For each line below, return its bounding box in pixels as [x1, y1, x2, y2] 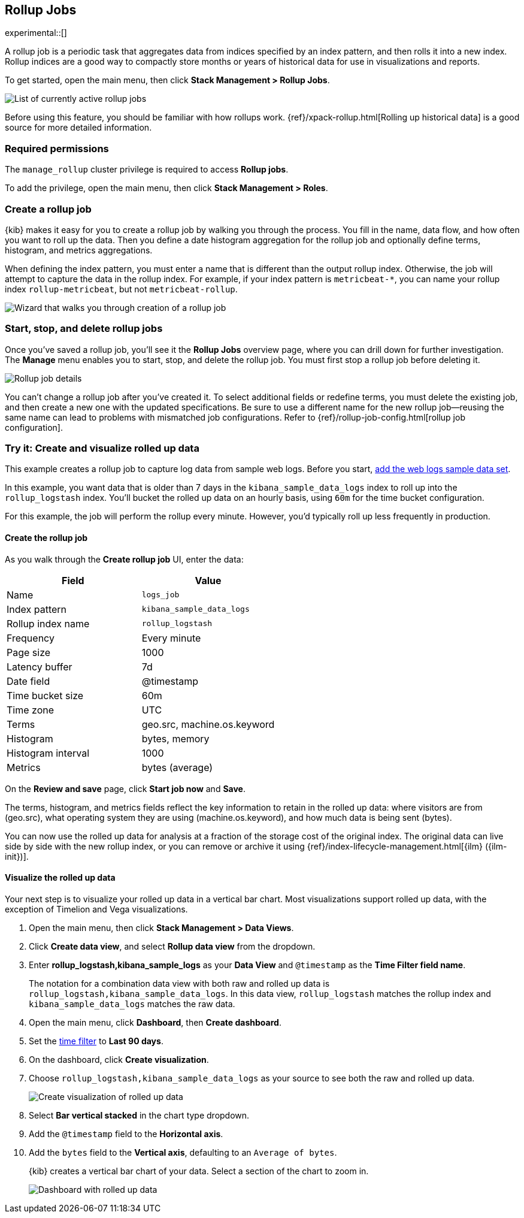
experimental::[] [5, 28, 67, 38]
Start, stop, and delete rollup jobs [5, 322, 163, 335]
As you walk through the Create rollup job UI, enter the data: [5, 554, 244, 564]
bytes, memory [141, 732, 210, 745]
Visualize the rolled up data [5, 872, 116, 883]
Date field [7, 675, 50, 687]
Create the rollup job [5, 533, 88, 543]
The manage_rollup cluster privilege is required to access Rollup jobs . [5, 164, 289, 175]
